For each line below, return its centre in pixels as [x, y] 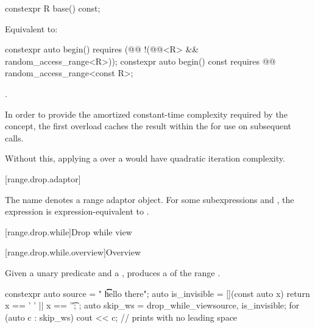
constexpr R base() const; [53, 8]
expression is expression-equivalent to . [77, 211]
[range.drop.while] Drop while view [69, 231]
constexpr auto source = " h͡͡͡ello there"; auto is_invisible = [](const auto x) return [157, 293]
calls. [14, 137]
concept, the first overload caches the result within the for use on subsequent [148, 126]
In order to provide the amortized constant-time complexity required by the [146, 114]
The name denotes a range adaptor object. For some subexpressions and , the [150, 199]
